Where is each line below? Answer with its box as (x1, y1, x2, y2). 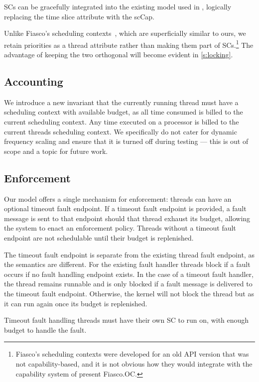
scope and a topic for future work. (4, 145, 108, 156)
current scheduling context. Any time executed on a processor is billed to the (4, 117, 239, 127)
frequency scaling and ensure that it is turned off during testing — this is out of (4, 136, 249, 146)
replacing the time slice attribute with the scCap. (4, 11, 154, 21)
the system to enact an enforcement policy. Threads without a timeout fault (4, 223, 236, 233)
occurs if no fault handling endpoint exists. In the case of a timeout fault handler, (4, 268, 254, 279)
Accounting (4, 74, 63, 89)
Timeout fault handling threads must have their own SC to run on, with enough (4, 315, 249, 325)
